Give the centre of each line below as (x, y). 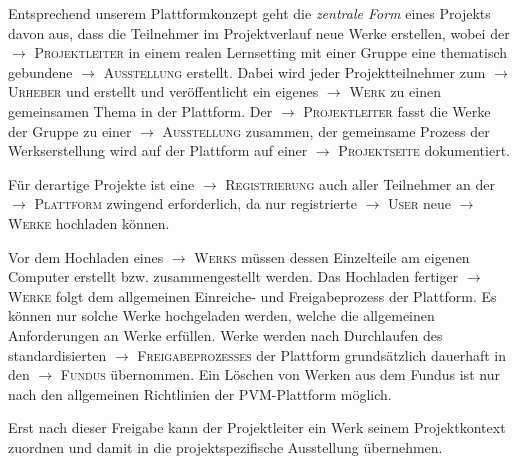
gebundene (40, 71)
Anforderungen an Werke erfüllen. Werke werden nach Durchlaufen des (225, 334)
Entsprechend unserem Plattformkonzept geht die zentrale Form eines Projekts (249, 13)
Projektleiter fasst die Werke (397, 110)
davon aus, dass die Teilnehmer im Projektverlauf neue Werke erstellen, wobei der (259, 32)
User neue (419, 203)
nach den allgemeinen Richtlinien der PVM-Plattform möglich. (200, 393)
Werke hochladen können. (89, 222)
